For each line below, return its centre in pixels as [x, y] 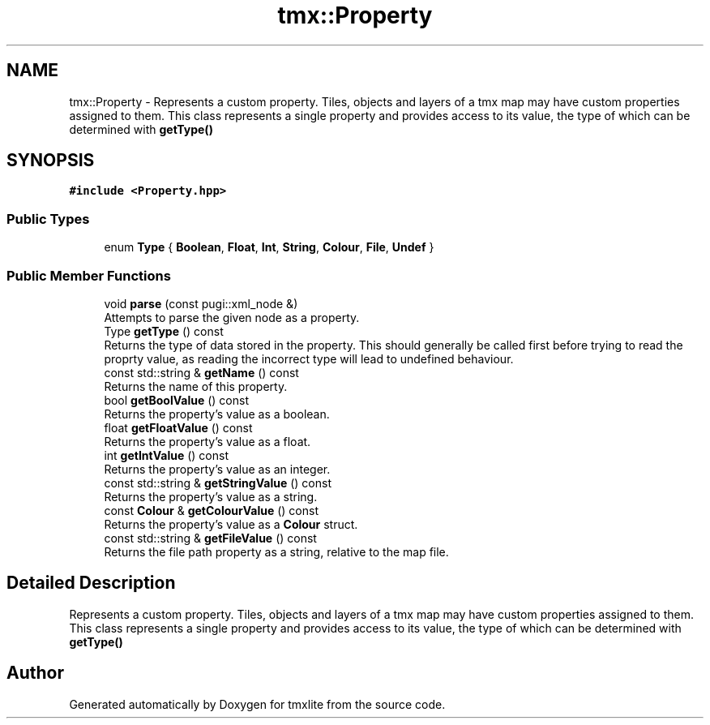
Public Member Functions [89, 275]
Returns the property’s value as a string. [211, 496]
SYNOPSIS [51, 161]
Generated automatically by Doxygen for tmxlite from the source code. [257, 704]
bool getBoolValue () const [177, 400]
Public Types [48, 219]
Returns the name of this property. [196, 386]
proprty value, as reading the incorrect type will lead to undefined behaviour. [309, 358]
